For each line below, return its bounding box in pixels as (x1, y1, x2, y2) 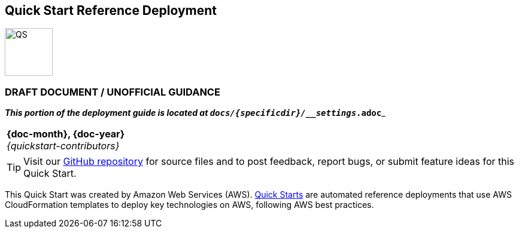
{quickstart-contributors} (7, 140, 120, 152)
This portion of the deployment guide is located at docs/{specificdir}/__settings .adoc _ (5, 108, 386, 118)
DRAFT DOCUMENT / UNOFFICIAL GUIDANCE (5, 85, 220, 98)
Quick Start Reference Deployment (5, 3, 217, 18)
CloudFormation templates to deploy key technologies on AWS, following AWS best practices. (5, 200, 374, 210)
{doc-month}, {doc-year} (7, 128, 125, 140)
